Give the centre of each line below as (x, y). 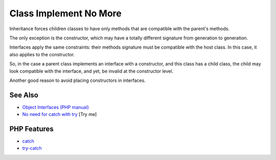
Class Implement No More (66, 13)
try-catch (32, 148)
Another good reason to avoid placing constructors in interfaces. (77, 80)
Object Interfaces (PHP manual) (56, 107)
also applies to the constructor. (42, 54)
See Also (24, 95)
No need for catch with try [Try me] (60, 115)
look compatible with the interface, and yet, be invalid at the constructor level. (91, 71)
